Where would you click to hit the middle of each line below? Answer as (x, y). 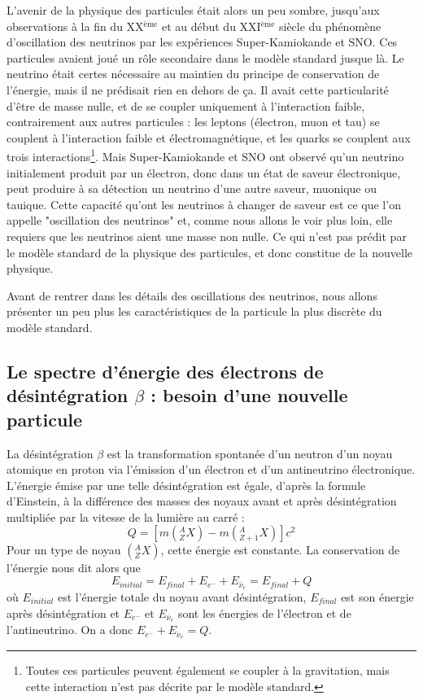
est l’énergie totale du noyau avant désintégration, (182, 596)
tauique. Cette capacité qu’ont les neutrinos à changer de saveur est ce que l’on (204, 204)
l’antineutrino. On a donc (70, 630)
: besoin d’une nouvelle (249, 395)
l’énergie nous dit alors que (74, 568)
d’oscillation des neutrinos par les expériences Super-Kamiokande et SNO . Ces (202, 42)
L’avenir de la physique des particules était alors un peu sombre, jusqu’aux (193, 10)
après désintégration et (63, 612)
